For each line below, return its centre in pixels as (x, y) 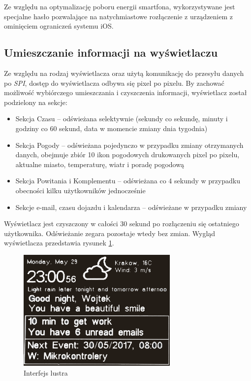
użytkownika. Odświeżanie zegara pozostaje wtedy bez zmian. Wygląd (110, 233)
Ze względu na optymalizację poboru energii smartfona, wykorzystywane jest (120, 6)
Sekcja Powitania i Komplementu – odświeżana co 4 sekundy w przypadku (128, 181)
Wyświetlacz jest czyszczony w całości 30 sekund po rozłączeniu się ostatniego (122, 224)
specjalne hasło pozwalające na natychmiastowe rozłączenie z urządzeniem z (119, 16)
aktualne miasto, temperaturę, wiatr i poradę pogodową (100, 164)
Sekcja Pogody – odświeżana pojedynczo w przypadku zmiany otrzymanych (129, 145)
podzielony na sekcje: (36, 102)
